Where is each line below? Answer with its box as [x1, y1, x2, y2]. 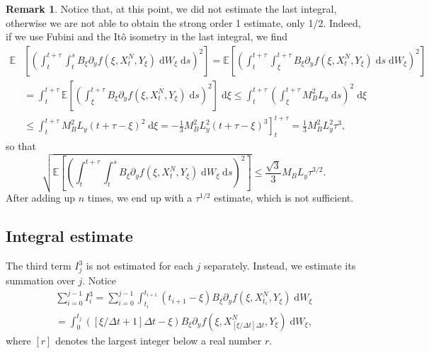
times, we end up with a [87, 190, 193, 205]
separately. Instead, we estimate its [204, 258, 356, 273]
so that [6, 139, 36, 154]
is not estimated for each [86, 258, 193, 273]
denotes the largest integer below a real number [55, 332, 262, 347]
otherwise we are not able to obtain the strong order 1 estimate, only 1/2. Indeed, [6, 15, 361, 30]
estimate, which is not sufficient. [214, 190, 354, 205]
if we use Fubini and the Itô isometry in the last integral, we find [6, 29, 287, 44]
